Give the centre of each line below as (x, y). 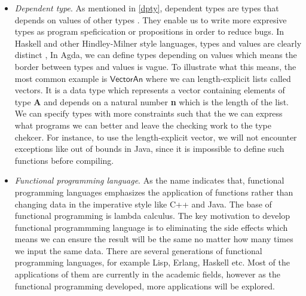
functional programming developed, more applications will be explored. (145, 286)
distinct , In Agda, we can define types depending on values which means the (156, 55)
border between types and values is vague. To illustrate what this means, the (155, 66)
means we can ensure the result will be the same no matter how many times (154, 239)
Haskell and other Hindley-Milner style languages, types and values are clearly (158, 43)
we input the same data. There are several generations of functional (138, 250)
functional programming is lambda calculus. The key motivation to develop (152, 216)
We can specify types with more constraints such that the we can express (149, 113)
